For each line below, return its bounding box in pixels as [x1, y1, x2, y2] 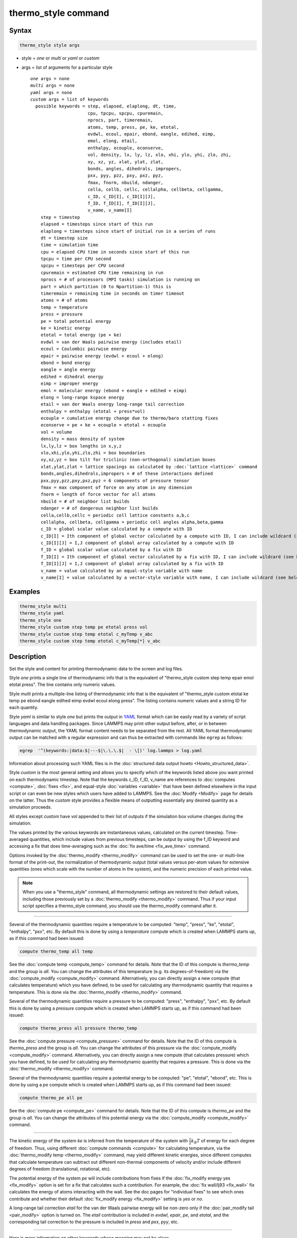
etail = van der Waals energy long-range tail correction [40, 402, 185, 407]
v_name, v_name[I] [87, 207, 132, 213]
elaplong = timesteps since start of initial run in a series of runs [40, 228, 216, 234]
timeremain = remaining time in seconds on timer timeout [40, 291, 185, 297]
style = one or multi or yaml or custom [21, 55, 100, 61]
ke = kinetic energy [40, 325, 91, 331]
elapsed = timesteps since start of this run [40, 221, 153, 227]
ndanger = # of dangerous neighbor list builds [40, 506, 158, 511]
